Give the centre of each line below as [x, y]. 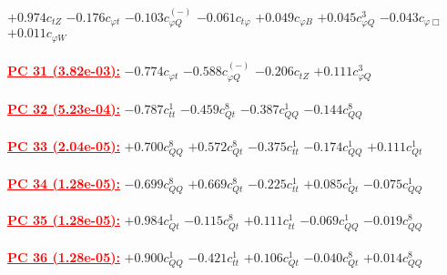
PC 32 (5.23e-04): [64, 109]
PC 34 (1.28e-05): [64, 183]
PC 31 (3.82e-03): [64, 71]
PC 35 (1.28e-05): [64, 220]
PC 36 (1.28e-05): [64, 257]
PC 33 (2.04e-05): [64, 145]
